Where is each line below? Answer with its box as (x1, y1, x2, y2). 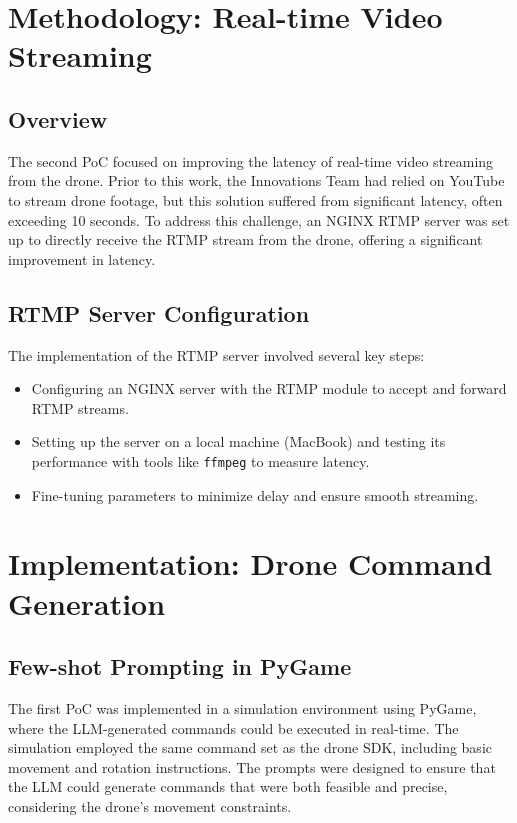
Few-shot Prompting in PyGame (8, 651, 352, 682)
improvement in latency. (8, 248, 156, 269)
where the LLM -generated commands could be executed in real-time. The (8, 717, 459, 738)
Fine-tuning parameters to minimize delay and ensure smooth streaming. (31, 484, 479, 505)
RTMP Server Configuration (8, 297, 310, 328)
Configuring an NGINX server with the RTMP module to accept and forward (31, 378, 507, 399)
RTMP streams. (31, 397, 129, 418)
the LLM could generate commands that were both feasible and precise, (8, 776, 448, 797)
